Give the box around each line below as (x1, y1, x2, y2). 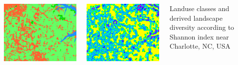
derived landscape (169, 13, 223, 23)
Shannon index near (169, 31, 229, 41)
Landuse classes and (169, 3, 230, 13)
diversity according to (169, 22, 234, 32)
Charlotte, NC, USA (169, 41, 231, 51)
